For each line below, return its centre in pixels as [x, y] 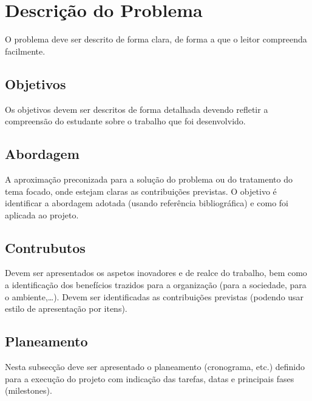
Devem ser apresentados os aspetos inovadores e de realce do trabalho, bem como [156, 273]
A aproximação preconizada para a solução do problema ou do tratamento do [149, 179]
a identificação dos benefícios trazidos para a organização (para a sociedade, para [156, 285]
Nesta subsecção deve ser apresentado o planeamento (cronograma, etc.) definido [155, 367]
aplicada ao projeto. [42, 214]
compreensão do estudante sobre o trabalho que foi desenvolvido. [125, 121]
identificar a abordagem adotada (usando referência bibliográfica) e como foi [147, 203]
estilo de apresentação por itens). [66, 308]
